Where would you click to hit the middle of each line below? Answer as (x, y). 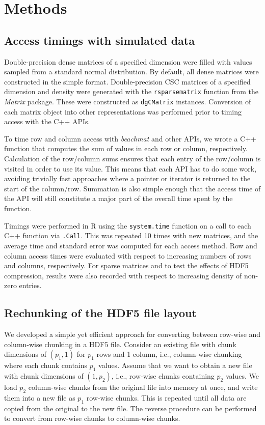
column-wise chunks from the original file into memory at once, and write (143, 387)
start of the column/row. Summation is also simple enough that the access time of (132, 188)
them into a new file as (40, 397)
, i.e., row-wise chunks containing (163, 376)
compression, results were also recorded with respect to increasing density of (123, 275)
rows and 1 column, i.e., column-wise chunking (169, 354)
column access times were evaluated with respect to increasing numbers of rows (128, 255)
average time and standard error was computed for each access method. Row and (131, 245)
